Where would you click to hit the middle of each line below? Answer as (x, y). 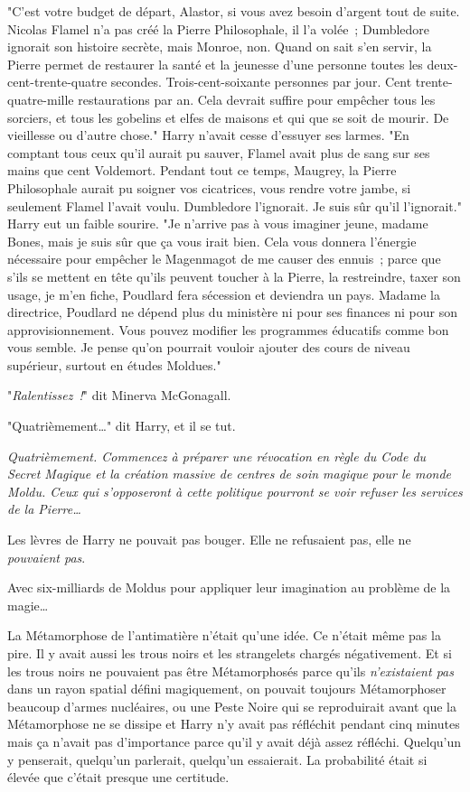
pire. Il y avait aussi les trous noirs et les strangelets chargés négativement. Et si (230, 653)
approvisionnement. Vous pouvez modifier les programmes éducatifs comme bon (228, 329)
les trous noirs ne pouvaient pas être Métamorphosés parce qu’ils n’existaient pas (230, 671)
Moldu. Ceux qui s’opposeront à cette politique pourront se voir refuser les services (235, 491)
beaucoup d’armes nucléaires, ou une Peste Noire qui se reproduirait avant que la (232, 706)
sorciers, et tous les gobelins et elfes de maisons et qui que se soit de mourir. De (228, 117)
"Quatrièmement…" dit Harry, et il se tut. (122, 426)
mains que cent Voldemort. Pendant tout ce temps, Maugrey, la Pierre (202, 170)
